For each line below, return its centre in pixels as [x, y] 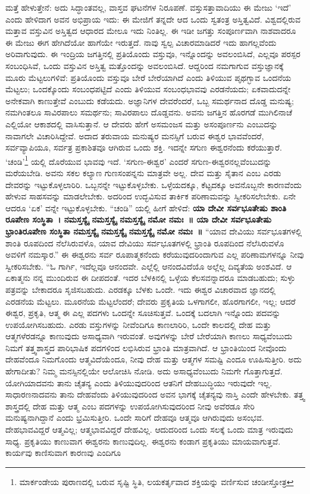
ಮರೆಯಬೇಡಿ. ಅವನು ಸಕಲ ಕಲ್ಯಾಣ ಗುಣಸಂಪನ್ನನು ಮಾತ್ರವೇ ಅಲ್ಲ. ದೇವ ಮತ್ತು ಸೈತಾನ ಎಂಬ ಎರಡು [143, 172]
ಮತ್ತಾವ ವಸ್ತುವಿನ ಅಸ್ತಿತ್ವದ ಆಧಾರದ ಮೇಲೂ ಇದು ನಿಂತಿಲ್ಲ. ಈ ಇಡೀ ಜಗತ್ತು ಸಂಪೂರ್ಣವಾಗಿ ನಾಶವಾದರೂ [151, 31]
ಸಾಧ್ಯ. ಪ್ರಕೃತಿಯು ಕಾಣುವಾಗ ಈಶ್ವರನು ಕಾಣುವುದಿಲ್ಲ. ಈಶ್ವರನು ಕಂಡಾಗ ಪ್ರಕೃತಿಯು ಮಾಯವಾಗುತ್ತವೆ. [143, 441]
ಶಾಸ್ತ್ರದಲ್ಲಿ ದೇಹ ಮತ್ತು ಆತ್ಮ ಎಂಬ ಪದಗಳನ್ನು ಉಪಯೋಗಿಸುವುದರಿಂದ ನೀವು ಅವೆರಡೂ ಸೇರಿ [130, 406]
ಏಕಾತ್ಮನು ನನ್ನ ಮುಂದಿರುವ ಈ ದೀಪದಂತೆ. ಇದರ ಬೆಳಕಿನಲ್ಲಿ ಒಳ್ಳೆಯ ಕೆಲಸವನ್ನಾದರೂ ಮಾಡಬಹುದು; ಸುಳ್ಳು [151, 278]
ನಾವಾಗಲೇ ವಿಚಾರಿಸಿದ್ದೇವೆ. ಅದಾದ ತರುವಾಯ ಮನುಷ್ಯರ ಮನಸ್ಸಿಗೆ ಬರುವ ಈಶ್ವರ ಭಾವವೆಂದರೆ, [135, 135]
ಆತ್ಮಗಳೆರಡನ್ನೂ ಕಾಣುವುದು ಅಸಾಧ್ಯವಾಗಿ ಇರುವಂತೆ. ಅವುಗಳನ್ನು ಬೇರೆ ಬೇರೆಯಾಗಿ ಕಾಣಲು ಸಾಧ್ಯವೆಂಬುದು [149, 336]
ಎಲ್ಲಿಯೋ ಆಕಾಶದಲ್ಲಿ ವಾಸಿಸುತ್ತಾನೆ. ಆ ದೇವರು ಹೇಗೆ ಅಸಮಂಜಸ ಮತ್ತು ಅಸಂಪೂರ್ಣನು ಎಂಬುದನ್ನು [142, 124]
